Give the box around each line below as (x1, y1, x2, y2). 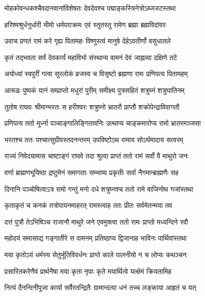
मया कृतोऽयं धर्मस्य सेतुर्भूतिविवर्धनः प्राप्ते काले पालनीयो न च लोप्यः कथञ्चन (4, 249, 187, 259)
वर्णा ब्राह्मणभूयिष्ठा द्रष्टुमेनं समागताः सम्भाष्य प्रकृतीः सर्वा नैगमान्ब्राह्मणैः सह (4, 167, 179, 177)
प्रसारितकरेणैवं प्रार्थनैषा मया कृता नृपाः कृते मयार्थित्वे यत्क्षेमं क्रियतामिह (4, 266, 172, 276)
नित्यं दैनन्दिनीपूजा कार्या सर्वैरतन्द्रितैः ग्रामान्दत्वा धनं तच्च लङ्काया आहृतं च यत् (4, 282, 196, 293)
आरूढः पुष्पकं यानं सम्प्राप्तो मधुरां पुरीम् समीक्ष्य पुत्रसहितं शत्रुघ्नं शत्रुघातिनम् (4, 85, 185, 95)
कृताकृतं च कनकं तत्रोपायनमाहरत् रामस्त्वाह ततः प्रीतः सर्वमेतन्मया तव (4, 200, 173, 210)
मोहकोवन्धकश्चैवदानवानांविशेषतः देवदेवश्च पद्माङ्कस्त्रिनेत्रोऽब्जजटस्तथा (4, 3, 176, 13)
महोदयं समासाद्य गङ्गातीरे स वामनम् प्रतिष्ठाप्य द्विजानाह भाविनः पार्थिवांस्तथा (4, 233, 187, 243)
